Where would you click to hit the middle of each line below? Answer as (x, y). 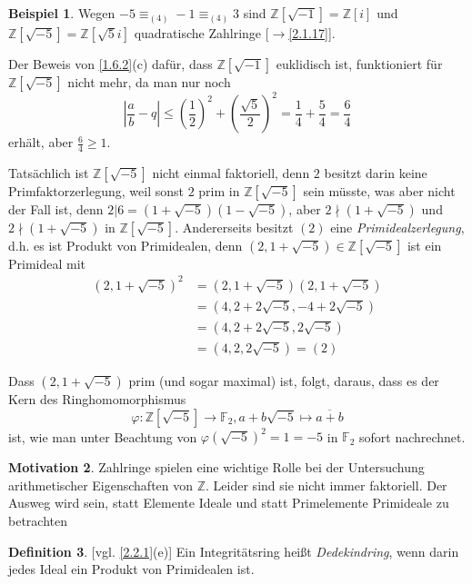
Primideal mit (47, 263)
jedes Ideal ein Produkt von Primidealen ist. (131, 569)
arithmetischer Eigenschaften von (101, 485)
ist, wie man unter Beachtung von (103, 436)
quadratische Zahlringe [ (201, 32)
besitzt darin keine (376, 172)
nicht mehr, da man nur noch (149, 81)
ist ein (424, 245)
